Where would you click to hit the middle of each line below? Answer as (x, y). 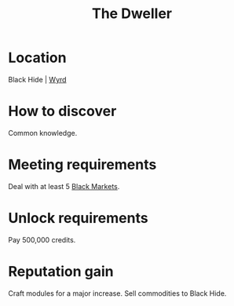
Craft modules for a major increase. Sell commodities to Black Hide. (117, 293)
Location (37, 58)
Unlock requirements (78, 218)
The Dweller (132, 14)
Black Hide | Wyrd (37, 79)
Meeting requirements (82, 165)
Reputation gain (61, 271)
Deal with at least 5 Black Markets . (64, 186)
